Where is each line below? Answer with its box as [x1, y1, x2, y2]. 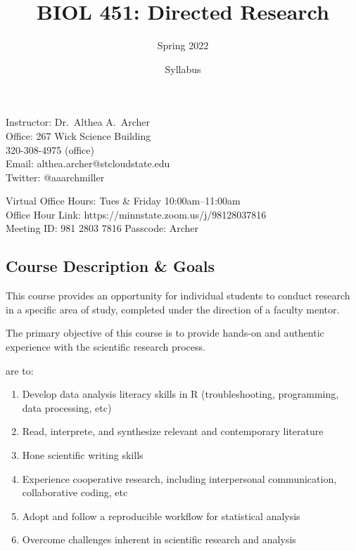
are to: [6, 363, 34, 377]
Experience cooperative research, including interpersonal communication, [22, 471, 337, 486]
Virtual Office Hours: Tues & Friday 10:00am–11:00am [6, 193, 241, 208]
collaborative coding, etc [22, 485, 128, 500]
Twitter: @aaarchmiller [6, 169, 105, 184]
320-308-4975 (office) [6, 142, 94, 157]
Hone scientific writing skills [22, 448, 144, 462]
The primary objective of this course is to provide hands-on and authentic [6, 325, 324, 340]
